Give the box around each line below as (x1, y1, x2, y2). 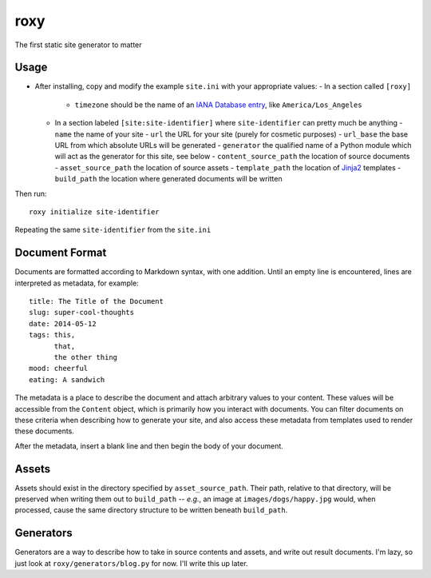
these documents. (14, 426, 75, 436)
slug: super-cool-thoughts (29, 308, 135, 317)
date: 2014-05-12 (29, 319, 97, 328)
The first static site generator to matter (14, 40, 143, 50)
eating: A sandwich (29, 375, 105, 384)
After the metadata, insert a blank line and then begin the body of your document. (14, 440, 283, 451)
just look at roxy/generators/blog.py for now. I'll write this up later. (14, 558, 248, 568)
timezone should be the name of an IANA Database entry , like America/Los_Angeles (74, 100, 362, 110)
